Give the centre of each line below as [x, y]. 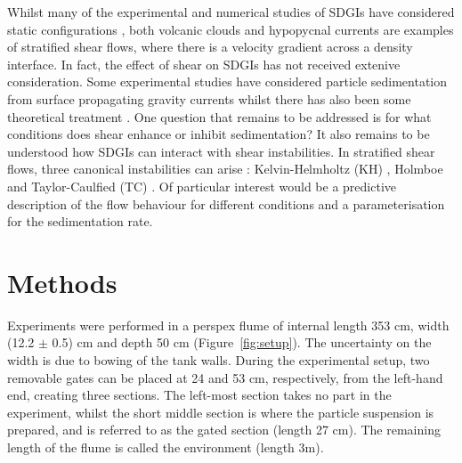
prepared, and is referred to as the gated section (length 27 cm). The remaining [224, 430]
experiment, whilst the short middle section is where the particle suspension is [221, 412]
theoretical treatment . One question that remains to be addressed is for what [219, 116]
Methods [62, 282]
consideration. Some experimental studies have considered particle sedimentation [227, 81]
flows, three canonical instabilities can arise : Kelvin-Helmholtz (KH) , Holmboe [225, 169]
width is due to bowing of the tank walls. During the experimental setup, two [219, 360]
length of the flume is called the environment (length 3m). [166, 447]
